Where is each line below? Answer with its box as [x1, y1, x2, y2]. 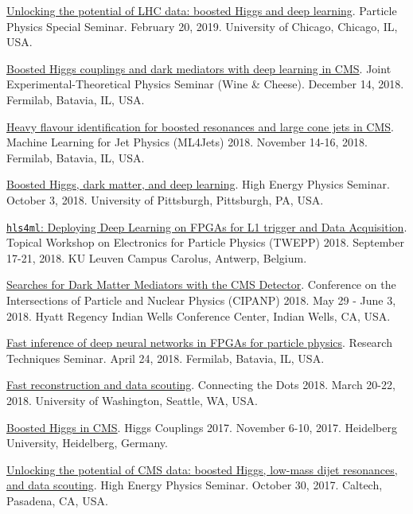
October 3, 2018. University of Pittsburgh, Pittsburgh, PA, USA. [6, 191, 324, 208]
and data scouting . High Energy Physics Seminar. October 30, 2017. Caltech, [6, 477, 383, 493]
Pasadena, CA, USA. [6, 492, 108, 508]
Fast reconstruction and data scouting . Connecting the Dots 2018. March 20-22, [6, 376, 395, 393]
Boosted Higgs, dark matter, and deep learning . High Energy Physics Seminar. [6, 176, 390, 193]
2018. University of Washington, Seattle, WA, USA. [6, 391, 259, 408]
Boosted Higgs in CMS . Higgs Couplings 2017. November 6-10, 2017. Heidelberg [6, 419, 397, 435]
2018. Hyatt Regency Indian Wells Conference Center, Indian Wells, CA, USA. [6, 307, 391, 324]
